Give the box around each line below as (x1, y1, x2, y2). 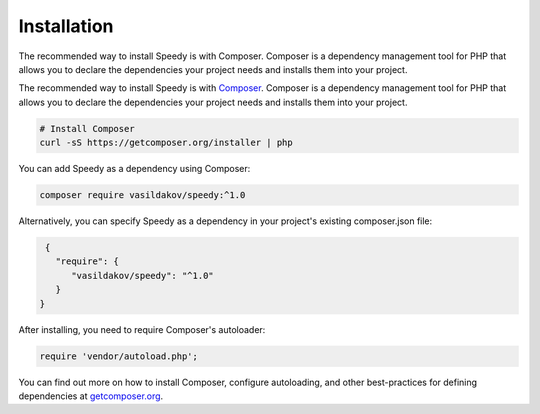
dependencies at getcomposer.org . (18, 390, 164, 402)
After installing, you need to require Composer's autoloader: (18, 323, 266, 335)
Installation (18, 15, 114, 37)
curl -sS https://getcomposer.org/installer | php (39, 137, 294, 149)
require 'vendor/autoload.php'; (39, 350, 199, 362)
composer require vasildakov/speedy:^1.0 (39, 190, 246, 201)
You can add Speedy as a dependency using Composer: (18, 163, 251, 175)
